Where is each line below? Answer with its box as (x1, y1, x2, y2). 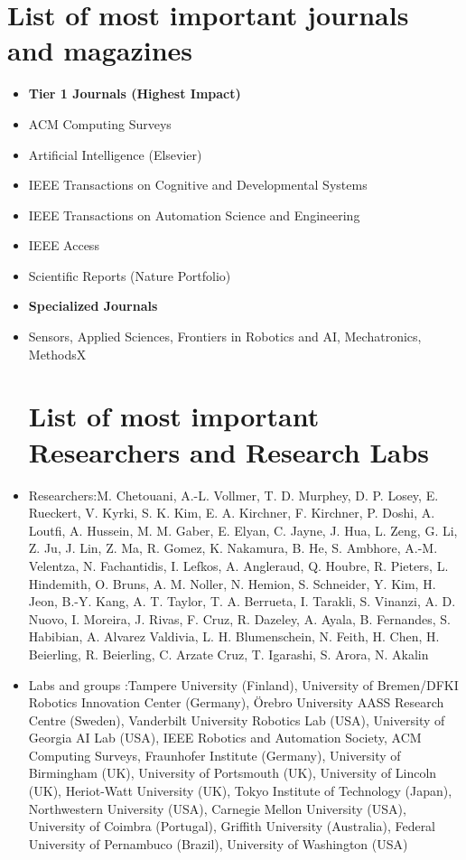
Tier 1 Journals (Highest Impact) (28, 84, 241, 103)
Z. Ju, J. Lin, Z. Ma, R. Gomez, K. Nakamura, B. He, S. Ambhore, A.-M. (28, 538, 438, 557)
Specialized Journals (28, 296, 158, 315)
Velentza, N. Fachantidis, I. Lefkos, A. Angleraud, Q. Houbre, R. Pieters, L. (28, 556, 449, 575)
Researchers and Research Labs (28, 433, 430, 470)
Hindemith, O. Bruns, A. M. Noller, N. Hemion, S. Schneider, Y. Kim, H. (28, 574, 436, 593)
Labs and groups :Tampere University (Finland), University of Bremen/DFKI (28, 675, 459, 694)
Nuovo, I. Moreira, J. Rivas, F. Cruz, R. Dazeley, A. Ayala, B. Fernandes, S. (28, 609, 451, 628)
